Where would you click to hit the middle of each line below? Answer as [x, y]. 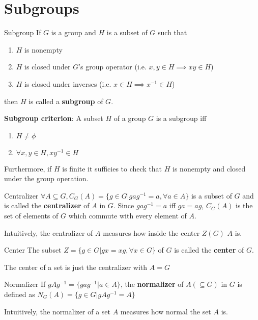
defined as [20, 294]
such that [173, 32]
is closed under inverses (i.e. [68, 83]
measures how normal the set [166, 311]
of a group [130, 118]
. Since [124, 205]
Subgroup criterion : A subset [54, 118]
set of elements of [31, 216]
